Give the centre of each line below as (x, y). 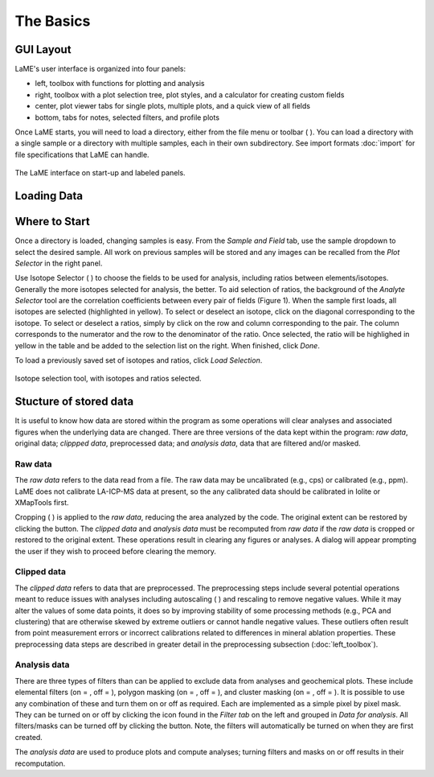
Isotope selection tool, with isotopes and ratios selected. (108, 379)
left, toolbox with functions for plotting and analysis (120, 84)
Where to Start (52, 222)
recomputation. (40, 763)
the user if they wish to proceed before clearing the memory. (116, 551)
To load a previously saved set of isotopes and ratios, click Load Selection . (139, 360)
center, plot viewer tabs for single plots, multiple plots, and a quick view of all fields (173, 106)
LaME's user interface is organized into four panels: (100, 69)
